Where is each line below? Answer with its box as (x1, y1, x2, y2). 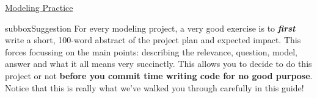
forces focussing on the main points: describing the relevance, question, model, (5, 45, 297, 58)
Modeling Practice (5, 1, 73, 13)
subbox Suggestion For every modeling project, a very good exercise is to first (5, 21, 296, 34)
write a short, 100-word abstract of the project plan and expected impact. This (5, 33, 301, 46)
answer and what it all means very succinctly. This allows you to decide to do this (5, 57, 312, 70)
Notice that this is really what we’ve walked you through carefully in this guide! (5, 81, 304, 94)
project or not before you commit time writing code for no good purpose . (5, 69, 313, 82)
